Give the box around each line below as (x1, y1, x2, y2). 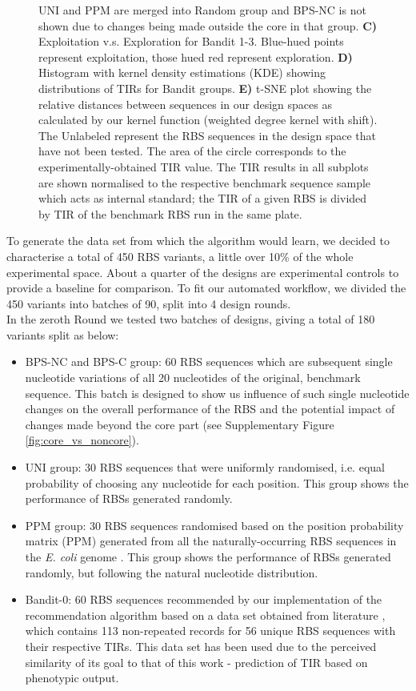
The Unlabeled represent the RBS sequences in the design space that (38, 127, 376, 143)
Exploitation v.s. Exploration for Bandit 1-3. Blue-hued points (38, 33, 344, 50)
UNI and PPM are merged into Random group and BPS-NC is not (38, 2, 366, 18)
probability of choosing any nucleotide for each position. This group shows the (25, 474, 409, 491)
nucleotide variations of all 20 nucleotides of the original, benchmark (25, 369, 361, 386)
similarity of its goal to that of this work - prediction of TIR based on (25, 653, 368, 670)
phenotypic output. (25, 669, 119, 686)
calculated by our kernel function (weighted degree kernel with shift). (38, 111, 378, 128)
